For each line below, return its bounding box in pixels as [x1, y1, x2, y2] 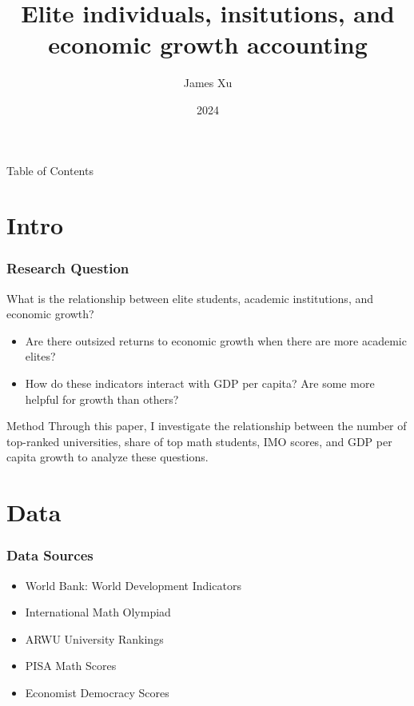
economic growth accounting [48, 28, 368, 61]
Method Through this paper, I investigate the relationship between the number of [6, 417, 407, 434]
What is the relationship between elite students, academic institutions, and [6, 289, 374, 306]
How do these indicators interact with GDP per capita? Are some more [25, 375, 375, 392]
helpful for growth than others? [25, 390, 179, 407]
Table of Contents [6, 162, 94, 178]
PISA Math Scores [25, 657, 117, 674]
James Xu [183, 74, 233, 91]
